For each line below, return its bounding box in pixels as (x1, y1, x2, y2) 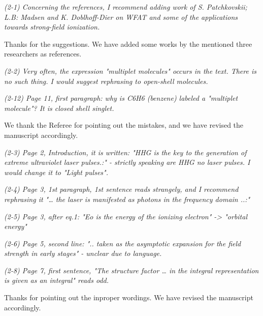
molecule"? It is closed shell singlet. (4, 102, 114, 113)
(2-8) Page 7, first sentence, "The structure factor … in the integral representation (4, 265, 259, 275)
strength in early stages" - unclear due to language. (4, 248, 162, 258)
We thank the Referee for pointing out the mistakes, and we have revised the (4, 120, 244, 130)
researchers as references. (4, 48, 82, 59)
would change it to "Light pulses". (4, 166, 109, 177)
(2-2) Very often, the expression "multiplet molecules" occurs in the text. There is (4, 65, 256, 76)
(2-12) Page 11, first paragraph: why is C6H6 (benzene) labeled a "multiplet (4, 93, 238, 103)
